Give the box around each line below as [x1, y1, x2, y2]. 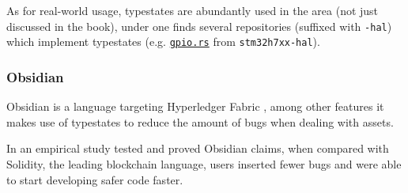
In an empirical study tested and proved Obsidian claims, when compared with [6, 140, 389, 157]
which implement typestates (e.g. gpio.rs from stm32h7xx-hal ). [6, 33, 320, 50]
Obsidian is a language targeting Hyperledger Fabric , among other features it [6, 98, 384, 115]
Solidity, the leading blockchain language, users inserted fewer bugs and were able [6, 155, 402, 172]
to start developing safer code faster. [6, 171, 183, 187]
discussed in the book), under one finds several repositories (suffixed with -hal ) [6, 17, 392, 34]
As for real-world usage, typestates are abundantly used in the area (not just [6, 2, 379, 18]
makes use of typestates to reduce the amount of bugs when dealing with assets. [6, 113, 394, 130]
